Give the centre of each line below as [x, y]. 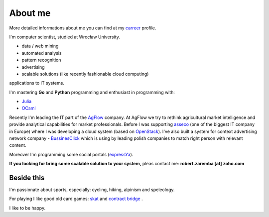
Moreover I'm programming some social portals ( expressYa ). [71, 154]
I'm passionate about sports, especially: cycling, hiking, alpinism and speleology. [92, 190]
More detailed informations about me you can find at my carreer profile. [83, 28]
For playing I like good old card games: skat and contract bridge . [76, 199]
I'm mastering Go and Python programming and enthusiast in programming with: [92, 92]
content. [18, 145]
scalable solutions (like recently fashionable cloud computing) [85, 74]
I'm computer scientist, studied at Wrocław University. [65, 37]
